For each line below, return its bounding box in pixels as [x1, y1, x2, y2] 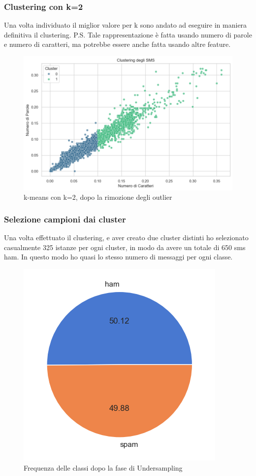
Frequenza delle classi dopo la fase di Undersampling [24, 462, 183, 473]
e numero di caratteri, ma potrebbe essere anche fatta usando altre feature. [4, 39, 231, 49]
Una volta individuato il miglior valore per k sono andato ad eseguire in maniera [4, 20, 247, 30]
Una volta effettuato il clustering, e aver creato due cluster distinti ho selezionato [4, 232, 249, 243]
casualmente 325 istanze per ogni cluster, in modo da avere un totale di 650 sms [4, 242, 246, 252]
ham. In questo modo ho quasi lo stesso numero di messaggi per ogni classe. [4, 252, 233, 262]
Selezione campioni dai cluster [4, 213, 126, 225]
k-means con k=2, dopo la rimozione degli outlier [24, 192, 172, 202]
